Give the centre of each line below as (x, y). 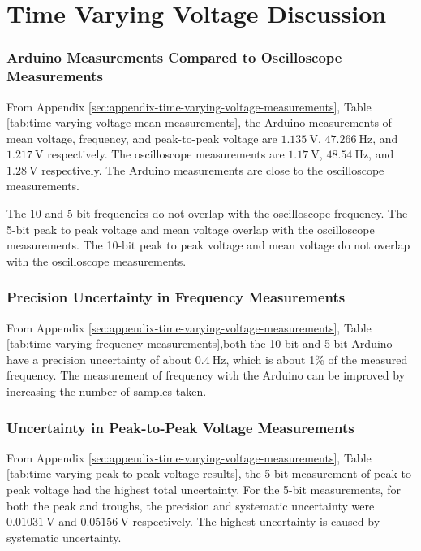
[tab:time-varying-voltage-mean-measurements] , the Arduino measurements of (199, 122)
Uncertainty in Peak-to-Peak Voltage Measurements (180, 427)
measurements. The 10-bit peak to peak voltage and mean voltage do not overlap (208, 245)
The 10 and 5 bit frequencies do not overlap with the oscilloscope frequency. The (207, 213)
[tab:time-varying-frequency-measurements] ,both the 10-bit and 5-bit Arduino (200, 343)
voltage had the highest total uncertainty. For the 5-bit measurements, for (217, 490)
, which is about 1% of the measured (317, 359)
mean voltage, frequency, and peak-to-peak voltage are (142, 138)
